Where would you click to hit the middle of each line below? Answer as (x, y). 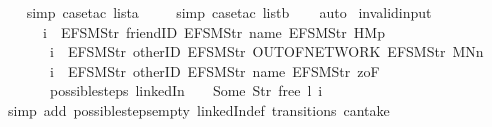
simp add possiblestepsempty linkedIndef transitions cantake (198, 109)
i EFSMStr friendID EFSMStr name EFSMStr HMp (213, 31)
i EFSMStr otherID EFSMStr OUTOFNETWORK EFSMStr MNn (266, 51)
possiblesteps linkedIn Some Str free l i (186, 90)
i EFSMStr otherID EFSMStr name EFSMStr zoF (214, 70)
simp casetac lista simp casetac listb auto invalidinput (229, 12)
